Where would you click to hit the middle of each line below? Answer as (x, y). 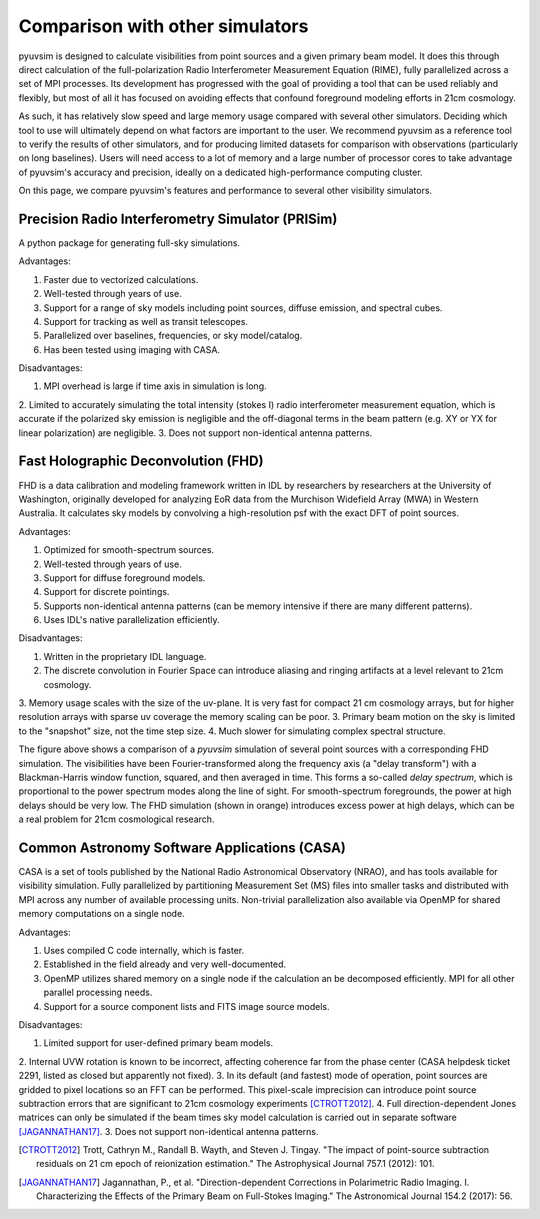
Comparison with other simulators (163, 26)
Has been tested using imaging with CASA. (131, 349)
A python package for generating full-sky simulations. (129, 242)
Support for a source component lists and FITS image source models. (186, 1006)
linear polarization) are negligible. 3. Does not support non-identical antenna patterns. (195, 432)
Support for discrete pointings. (106, 592)
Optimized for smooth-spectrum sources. (129, 550)
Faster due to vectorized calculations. (121, 279)
